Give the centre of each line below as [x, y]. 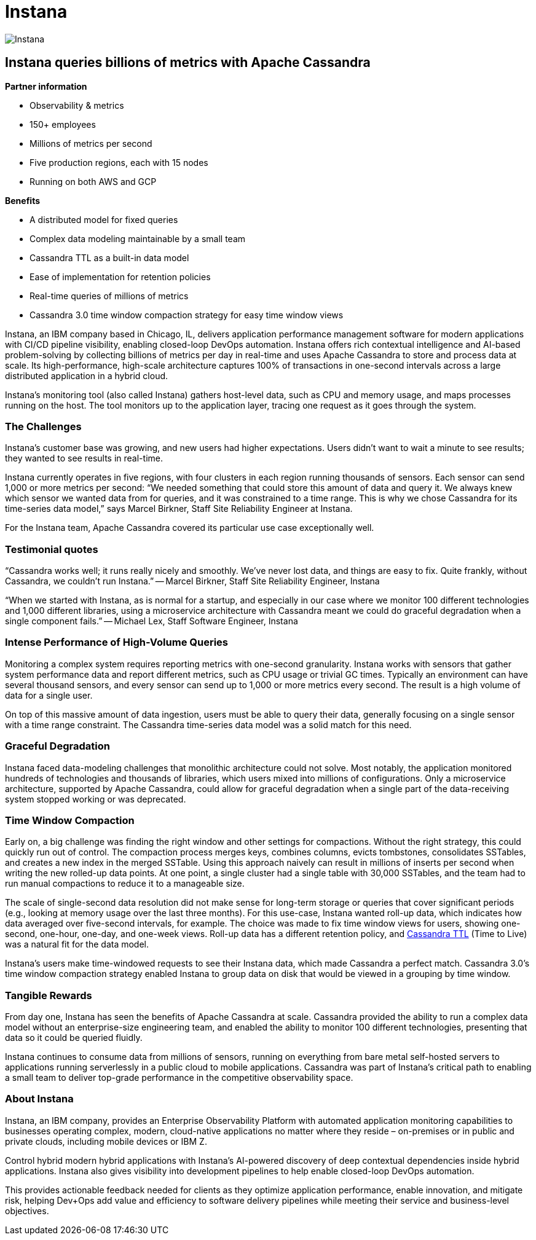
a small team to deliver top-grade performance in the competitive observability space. [179, 1078]
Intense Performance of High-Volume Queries [116, 642]
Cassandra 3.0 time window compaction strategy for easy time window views [187, 315]
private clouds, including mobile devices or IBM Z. [106, 1141]
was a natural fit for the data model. [77, 944]
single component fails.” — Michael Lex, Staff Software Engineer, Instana [152, 621]
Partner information [46, 86]
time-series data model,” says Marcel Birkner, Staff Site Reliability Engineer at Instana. [179, 509]
